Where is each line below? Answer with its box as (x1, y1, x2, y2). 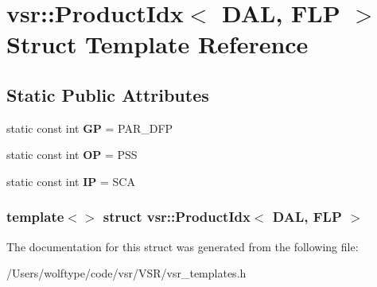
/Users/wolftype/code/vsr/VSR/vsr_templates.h (6, 265, 247, 281)
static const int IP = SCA (6, 173, 135, 189)
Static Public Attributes (6, 82, 209, 107)
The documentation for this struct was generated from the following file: (6, 238, 359, 254)
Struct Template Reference (6, 28, 309, 60)
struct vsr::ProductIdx (103, 207, 251, 227)
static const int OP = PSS (6, 146, 138, 163)
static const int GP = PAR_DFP (6, 119, 173, 136)
